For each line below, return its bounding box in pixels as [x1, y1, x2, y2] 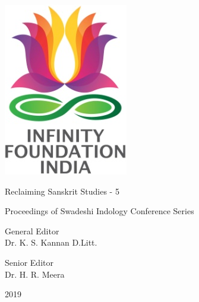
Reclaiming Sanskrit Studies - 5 [5, 185, 119, 197]
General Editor [5, 224, 59, 237]
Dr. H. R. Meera [5, 268, 65, 280]
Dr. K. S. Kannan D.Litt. [5, 236, 97, 249]
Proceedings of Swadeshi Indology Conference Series [5, 205, 194, 217]
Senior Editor [5, 256, 53, 268]
